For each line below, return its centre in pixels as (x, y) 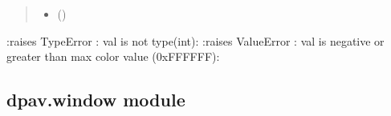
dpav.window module (96, 100)
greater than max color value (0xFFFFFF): (113, 56)
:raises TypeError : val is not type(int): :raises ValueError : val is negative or (195, 40)
